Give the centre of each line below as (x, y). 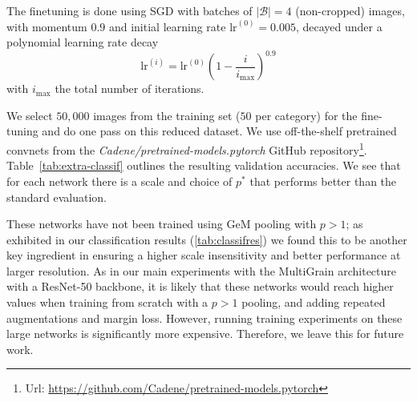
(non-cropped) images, (350, 10)
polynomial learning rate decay (83, 42)
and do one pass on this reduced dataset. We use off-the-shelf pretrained (219, 131)
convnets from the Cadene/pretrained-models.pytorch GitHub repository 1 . (187, 149)
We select (30, 115)
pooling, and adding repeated (314, 302)
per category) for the (306, 115)
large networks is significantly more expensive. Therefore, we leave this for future (205, 334)
